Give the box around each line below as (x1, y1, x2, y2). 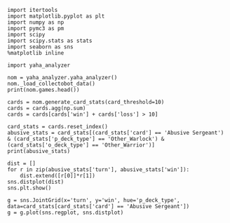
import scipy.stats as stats (7, 37, 93, 44)
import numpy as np (7, 19, 65, 26)
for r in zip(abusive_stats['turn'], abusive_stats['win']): (7, 166, 190, 173)
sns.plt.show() (7, 184, 52, 191)
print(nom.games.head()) (7, 86, 80, 93)
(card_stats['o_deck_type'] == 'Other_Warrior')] (7, 142, 156, 149)
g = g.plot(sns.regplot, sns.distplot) (7, 209, 124, 216)
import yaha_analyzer (7, 62, 71, 69)
